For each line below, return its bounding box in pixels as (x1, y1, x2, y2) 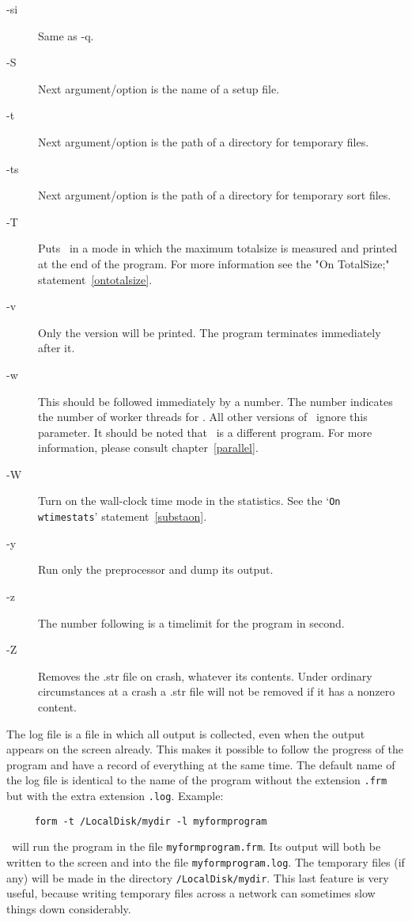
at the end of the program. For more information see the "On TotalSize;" (38, 255, 390, 271)
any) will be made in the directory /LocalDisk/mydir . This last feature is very (6, 869, 389, 886)
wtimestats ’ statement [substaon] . (38, 508, 207, 525)
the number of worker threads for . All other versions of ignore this (38, 408, 368, 425)
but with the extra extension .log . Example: (6, 787, 224, 803)
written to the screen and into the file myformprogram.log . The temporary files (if (6, 853, 405, 870)
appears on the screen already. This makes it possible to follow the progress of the (6, 741, 404, 757)
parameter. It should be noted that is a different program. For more (38, 423, 372, 440)
